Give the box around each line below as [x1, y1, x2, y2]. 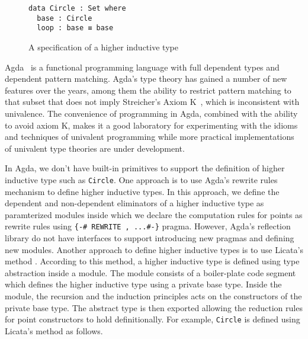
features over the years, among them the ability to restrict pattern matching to [5, 84, 291, 96]
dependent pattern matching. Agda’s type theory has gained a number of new [5, 72, 287, 85]
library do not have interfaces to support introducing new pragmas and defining [5, 232, 294, 244]
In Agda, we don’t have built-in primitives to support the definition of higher [5, 162, 285, 174]
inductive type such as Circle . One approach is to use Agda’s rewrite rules [5, 173, 278, 186]
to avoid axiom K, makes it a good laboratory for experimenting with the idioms [5, 119, 298, 131]
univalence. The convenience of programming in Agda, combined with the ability [5, 107, 298, 119]
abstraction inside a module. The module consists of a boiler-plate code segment [5, 266, 296, 279]
